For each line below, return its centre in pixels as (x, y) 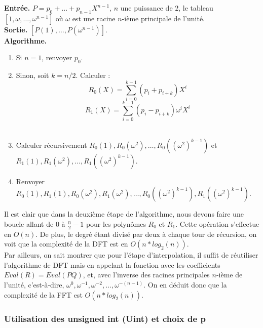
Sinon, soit (32, 75)
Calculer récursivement (51, 145)
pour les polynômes (116, 223)
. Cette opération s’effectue (217, 223)
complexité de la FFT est (43, 294)
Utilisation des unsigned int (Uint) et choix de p (105, 318)
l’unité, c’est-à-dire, (34, 285)
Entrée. (17, 8)
